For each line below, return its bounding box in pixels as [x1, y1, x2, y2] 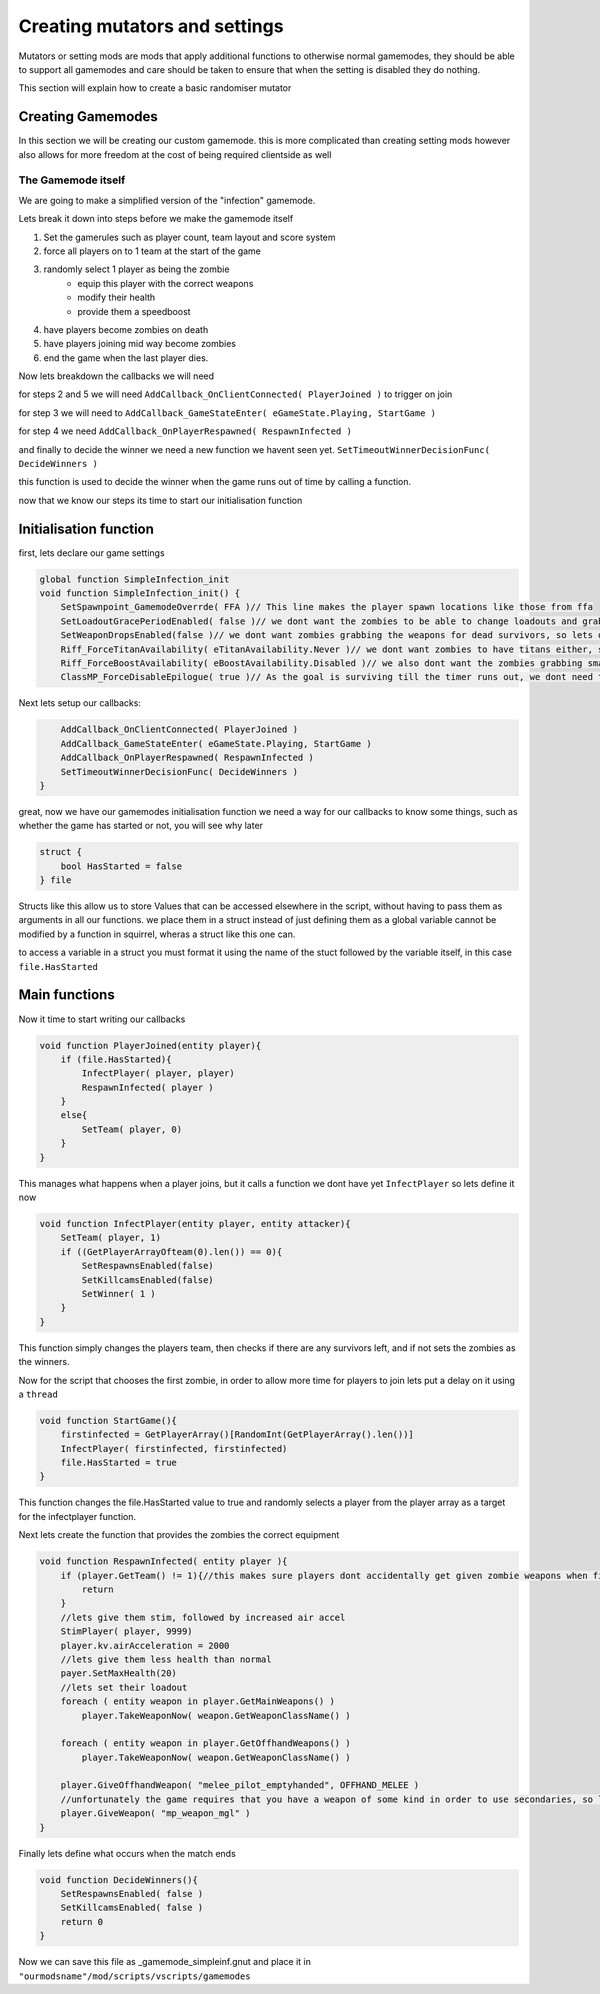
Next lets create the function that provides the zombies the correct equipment [18, 1529, 340, 1541]
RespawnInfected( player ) [81, 1081, 214, 1093]
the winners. [18, 1356, 70, 1368]
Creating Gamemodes [18, 108, 159, 125]
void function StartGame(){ [39, 1415, 177, 1426]
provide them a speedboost [77, 305, 191, 317]
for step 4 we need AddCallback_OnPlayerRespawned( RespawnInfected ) [18, 425, 352, 437]
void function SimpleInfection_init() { [39, 588, 240, 599]
